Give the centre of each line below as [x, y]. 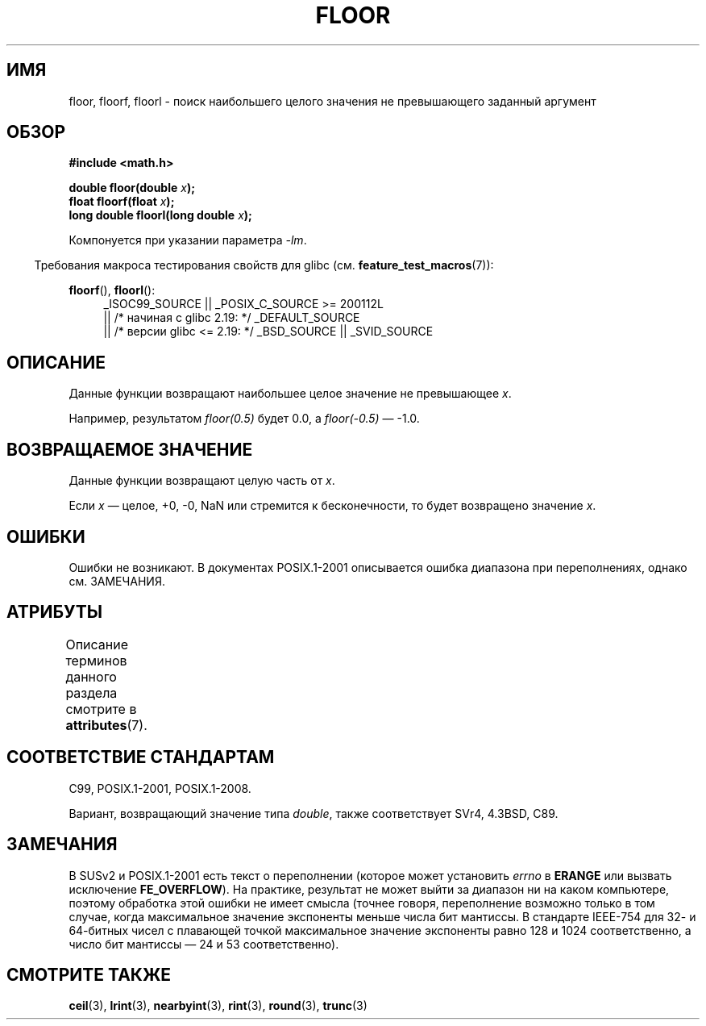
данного [91, 676]
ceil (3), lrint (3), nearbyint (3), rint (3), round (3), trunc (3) [218, 1006]
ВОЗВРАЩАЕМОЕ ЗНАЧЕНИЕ [130, 449]
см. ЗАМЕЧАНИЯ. [117, 581]
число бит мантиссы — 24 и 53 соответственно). [204, 944]
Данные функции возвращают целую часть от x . [202, 481]
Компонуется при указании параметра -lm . [188, 240]
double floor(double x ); [132, 188]
